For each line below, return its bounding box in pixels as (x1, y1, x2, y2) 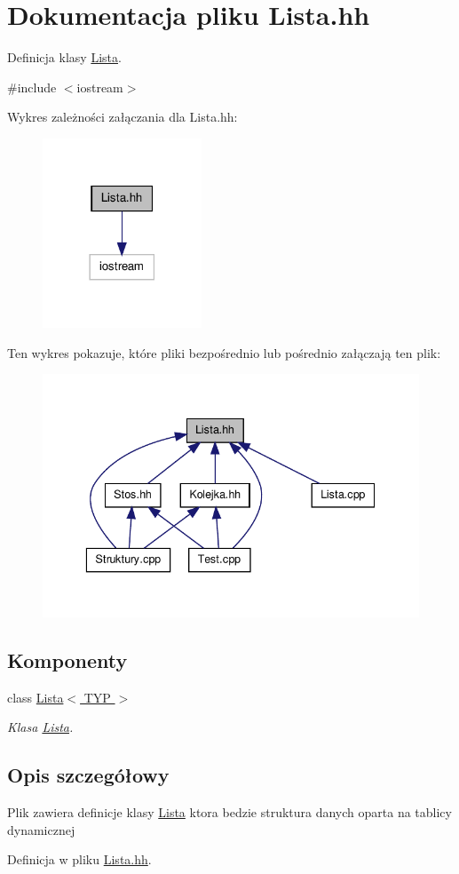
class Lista (7, 687, 64, 706)
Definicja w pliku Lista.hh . (7, 850, 152, 869)
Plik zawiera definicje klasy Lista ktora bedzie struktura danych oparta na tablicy (7, 803, 452, 822)
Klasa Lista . (7, 718, 74, 736)
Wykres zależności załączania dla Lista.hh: (7, 107, 238, 126)
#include (7, 77, 57, 96)
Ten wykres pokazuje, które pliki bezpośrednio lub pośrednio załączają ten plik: (7, 343, 441, 362)
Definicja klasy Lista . (7, 48, 122, 67)
